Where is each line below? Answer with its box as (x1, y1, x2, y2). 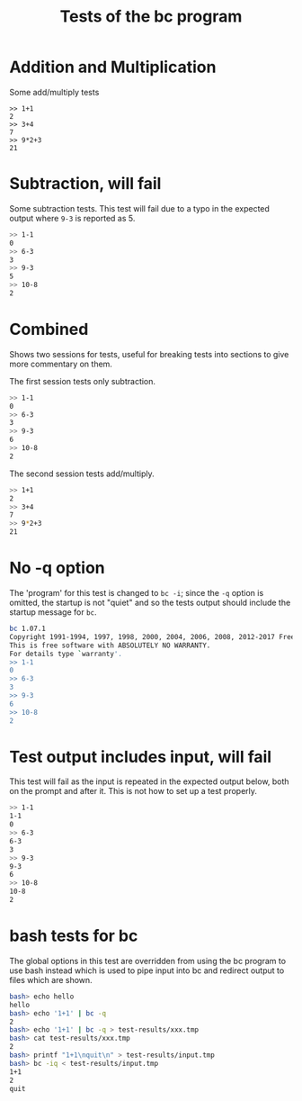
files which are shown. (9, 974, 93, 985)
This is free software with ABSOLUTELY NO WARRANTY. (9, 641, 211, 650)
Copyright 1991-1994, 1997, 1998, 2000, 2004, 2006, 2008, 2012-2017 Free (9, 632, 296, 641)
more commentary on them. (9, 358, 112, 369)
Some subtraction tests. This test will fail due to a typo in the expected (9, 203, 270, 213)
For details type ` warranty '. (9, 649, 123, 658)
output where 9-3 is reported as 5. (9, 212, 136, 223)
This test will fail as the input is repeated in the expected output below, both (9, 776, 289, 787)
